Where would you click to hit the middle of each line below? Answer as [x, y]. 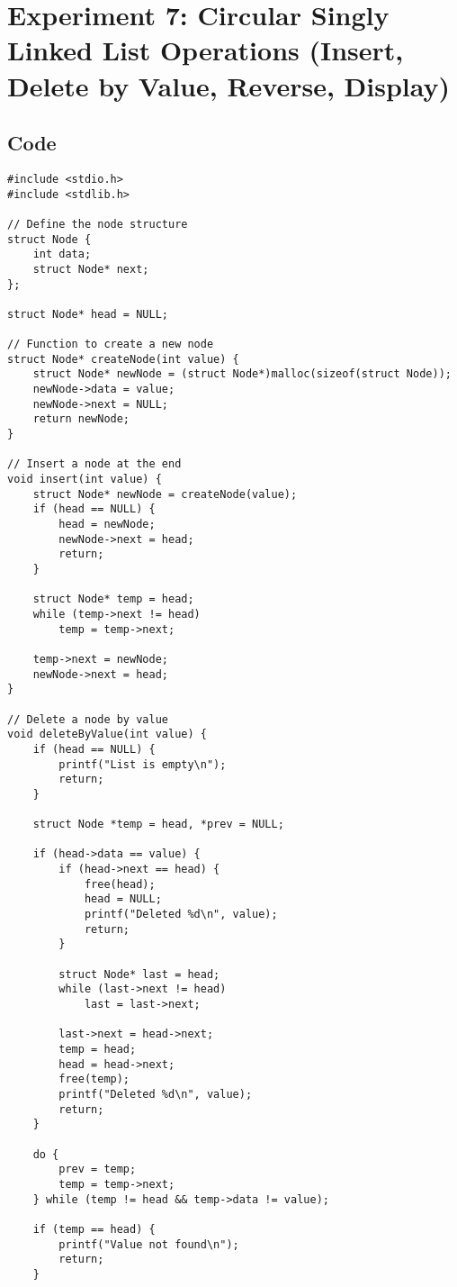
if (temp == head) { [94, 1229]
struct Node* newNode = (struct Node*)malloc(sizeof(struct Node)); [242, 374]
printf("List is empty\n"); [143, 764]
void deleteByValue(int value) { [107, 734]
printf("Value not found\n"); [149, 1244]
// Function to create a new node [111, 344]
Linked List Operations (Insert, [206, 50]
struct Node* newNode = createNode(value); [165, 494]
